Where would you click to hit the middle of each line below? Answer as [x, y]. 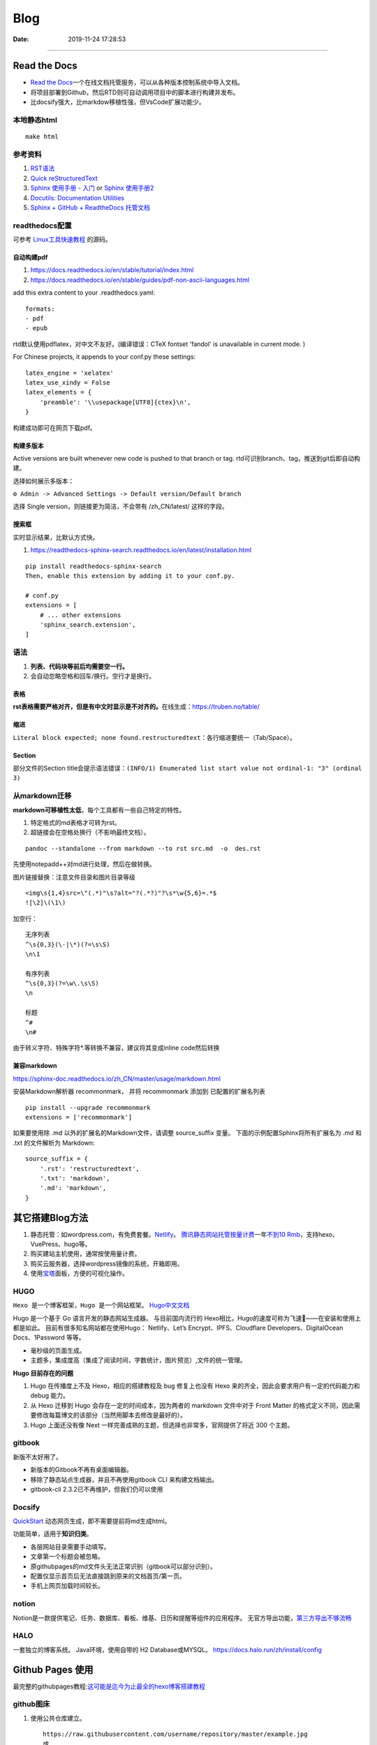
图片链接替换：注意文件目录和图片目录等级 [74, 877]
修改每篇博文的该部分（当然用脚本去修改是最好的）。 [111, 1415]
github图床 [31, 1705]
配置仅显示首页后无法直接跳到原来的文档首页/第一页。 [108, 1576]
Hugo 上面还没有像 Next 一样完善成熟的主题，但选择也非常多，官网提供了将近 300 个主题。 [162, 1425]
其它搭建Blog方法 [51, 1218]
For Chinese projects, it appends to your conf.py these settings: [104, 357]
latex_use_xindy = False [68, 383]
